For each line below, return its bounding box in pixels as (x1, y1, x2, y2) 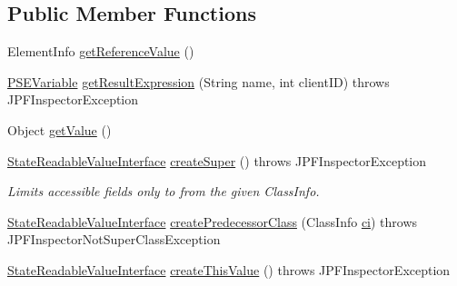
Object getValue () (7, 120, 112, 139)
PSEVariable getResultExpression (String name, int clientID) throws (7, 72, 390, 91)
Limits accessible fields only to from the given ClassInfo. (7, 182, 320, 201)
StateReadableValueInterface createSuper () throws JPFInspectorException (7, 151, 427, 170)
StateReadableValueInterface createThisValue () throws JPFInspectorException (7, 260, 451, 279)
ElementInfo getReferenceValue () (7, 42, 194, 61)
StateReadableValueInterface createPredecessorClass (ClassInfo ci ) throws (7, 212, 418, 231)
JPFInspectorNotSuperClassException (7, 230, 221, 249)
